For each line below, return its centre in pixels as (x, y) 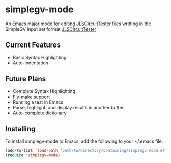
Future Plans (26, 79)
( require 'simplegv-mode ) (33, 155)
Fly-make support (31, 97)
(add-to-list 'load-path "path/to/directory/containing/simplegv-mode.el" (86, 151)
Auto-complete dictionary (40, 113)
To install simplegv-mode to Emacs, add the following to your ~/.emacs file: (84, 141)
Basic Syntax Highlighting (39, 57)
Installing (20, 129)
